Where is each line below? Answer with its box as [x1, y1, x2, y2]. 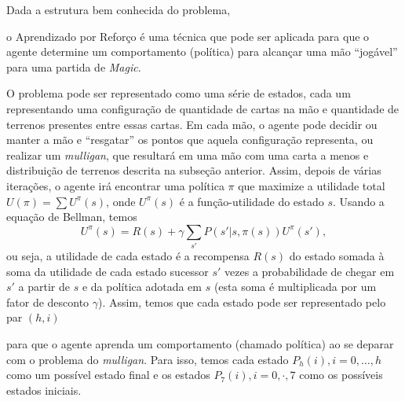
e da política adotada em [82, 278, 202, 295]
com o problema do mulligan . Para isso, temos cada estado [6, 351, 289, 367]
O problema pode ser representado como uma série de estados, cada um [6, 85, 351, 101]
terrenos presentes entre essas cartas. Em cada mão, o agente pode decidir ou [6, 116, 378, 132]
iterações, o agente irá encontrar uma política [6, 177, 224, 193]
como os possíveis [299, 366, 383, 383]
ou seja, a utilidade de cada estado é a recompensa [6, 248, 250, 264]
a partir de [18, 278, 71, 295]
